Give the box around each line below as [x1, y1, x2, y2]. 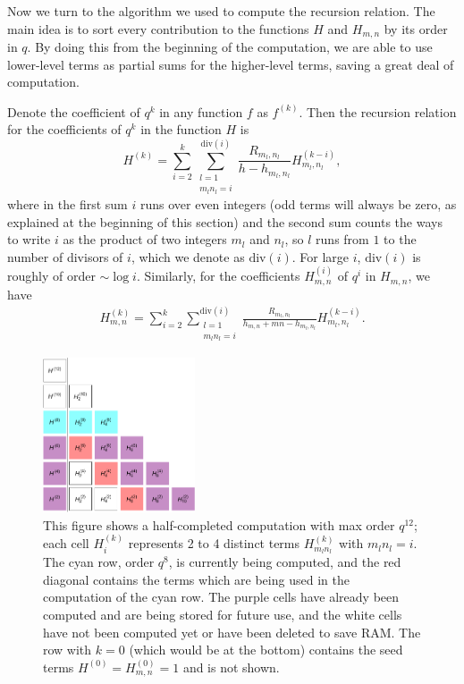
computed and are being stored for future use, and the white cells [43, 604, 402, 623]
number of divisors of [7, 247, 123, 266]
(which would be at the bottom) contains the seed [129, 640, 403, 659]
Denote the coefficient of [7, 102, 140, 121]
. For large [291, 247, 350, 266]
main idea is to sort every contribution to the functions [7, 19, 309, 38]
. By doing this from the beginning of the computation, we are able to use [27, 38, 433, 56]
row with [43, 640, 92, 659]
